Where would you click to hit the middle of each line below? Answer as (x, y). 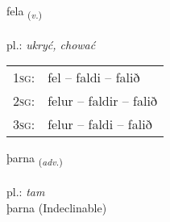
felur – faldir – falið (102, 101)
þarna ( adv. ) (35, 159)
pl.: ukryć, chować (51, 44)
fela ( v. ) (25, 12)
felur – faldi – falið (100, 124)
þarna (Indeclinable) (57, 207)
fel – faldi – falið (94, 77)
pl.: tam (26, 192)
